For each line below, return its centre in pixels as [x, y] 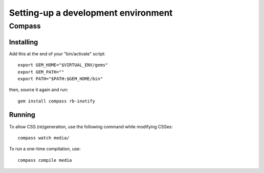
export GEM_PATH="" [41, 72]
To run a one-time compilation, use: [45, 149]
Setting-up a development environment [91, 13]
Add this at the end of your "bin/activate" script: [57, 53]
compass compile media [45, 160]
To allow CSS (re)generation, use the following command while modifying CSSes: [91, 126]
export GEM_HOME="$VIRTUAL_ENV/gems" [63, 65]
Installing [24, 42]
